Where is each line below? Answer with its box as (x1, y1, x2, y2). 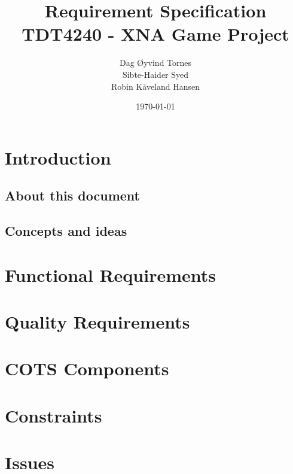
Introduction (5, 145, 111, 169)
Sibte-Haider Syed (122, 68, 189, 80)
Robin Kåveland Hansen (111, 80, 200, 92)
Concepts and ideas (5, 221, 127, 240)
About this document (5, 186, 140, 205)
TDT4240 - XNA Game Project (22, 22, 289, 46)
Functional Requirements (5, 262, 216, 287)
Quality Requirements (5, 309, 190, 333)
